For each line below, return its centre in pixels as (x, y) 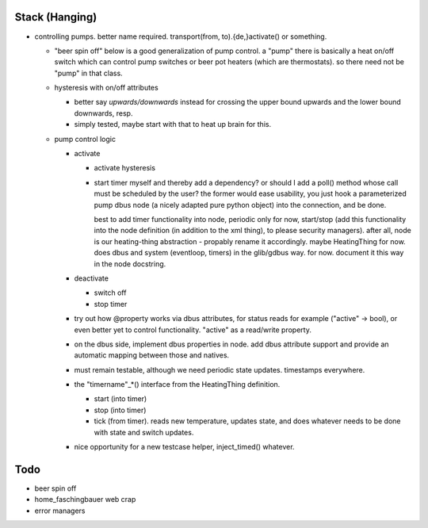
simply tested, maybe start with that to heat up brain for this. (173, 124)
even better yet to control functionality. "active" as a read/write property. (193, 330)
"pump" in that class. (88, 73)
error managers (60, 511)
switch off (110, 293)
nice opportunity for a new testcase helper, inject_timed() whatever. (184, 447)
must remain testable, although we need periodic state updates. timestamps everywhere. (220, 369)
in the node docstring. (130, 264)
